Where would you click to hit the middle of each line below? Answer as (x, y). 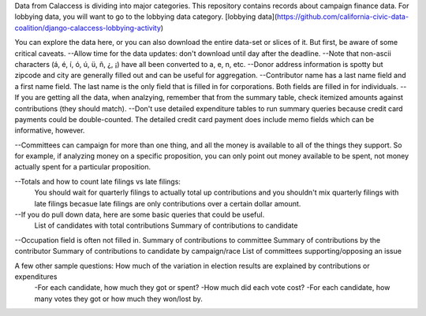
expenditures (36, 277)
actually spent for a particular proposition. (83, 167)
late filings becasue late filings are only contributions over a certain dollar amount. (168, 203)
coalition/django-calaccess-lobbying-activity (88, 28)
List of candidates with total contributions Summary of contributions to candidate (166, 225)
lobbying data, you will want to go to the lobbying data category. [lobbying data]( (146, 17)
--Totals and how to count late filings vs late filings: (98, 181)
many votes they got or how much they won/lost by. (118, 299)
